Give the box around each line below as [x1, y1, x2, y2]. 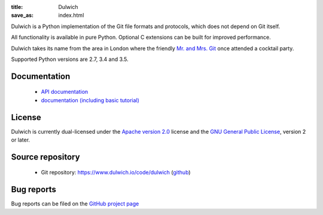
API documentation [41, 88, 89, 96]
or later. [11, 136, 30, 143]
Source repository [11, 152, 80, 162]
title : [11, 4, 23, 10]
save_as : [11, 12, 34, 19]
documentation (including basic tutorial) [41, 96, 140, 104]
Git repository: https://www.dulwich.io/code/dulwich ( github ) [41, 169, 191, 176]
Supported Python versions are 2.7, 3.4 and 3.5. [11, 56, 129, 63]
